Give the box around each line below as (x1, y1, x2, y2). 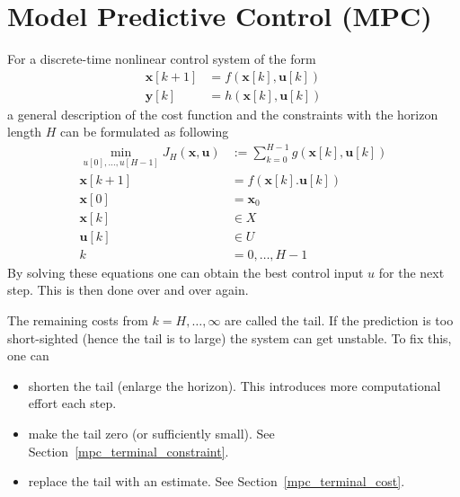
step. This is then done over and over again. (7, 280, 249, 299)
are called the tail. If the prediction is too (225, 311, 454, 330)
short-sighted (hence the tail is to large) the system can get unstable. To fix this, (7, 328, 452, 347)
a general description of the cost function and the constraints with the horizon (7, 104, 438, 123)
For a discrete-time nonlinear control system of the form (7, 49, 316, 68)
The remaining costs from (7, 311, 148, 330)
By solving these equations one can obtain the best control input (7, 262, 364, 281)
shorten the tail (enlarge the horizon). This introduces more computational (28, 376, 441, 395)
